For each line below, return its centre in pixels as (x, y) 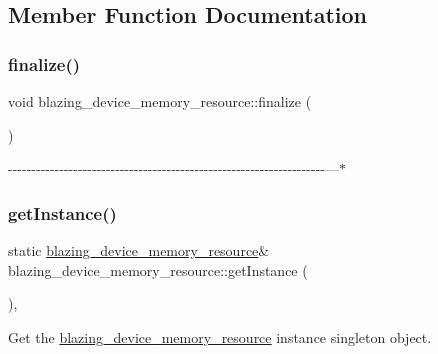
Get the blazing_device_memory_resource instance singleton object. (220, 336)
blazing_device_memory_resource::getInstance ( (158, 269)
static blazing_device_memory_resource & (139, 250)
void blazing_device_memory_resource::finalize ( (160, 101)
